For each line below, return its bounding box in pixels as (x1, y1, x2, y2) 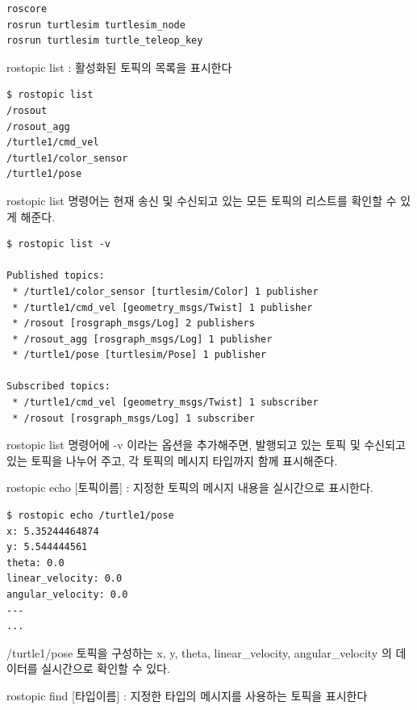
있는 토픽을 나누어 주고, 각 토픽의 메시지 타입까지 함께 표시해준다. (6, 452, 338, 468)
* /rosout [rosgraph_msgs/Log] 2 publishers (12, 317, 255, 330)
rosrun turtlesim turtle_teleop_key (6, 35, 203, 47)
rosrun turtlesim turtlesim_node (6, 19, 186, 31)
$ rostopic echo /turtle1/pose (6, 510, 174, 522)
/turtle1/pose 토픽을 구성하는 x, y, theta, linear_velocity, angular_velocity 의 (6, 644, 392, 661)
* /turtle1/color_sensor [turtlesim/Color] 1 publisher (12, 285, 319, 297)
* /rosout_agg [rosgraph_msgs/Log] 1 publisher (12, 333, 273, 345)
